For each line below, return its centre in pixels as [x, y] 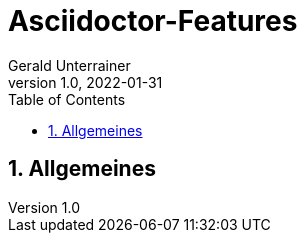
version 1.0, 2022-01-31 [85, 82]
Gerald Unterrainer [69, 65]
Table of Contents [67, 99]
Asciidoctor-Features [153, 21]
